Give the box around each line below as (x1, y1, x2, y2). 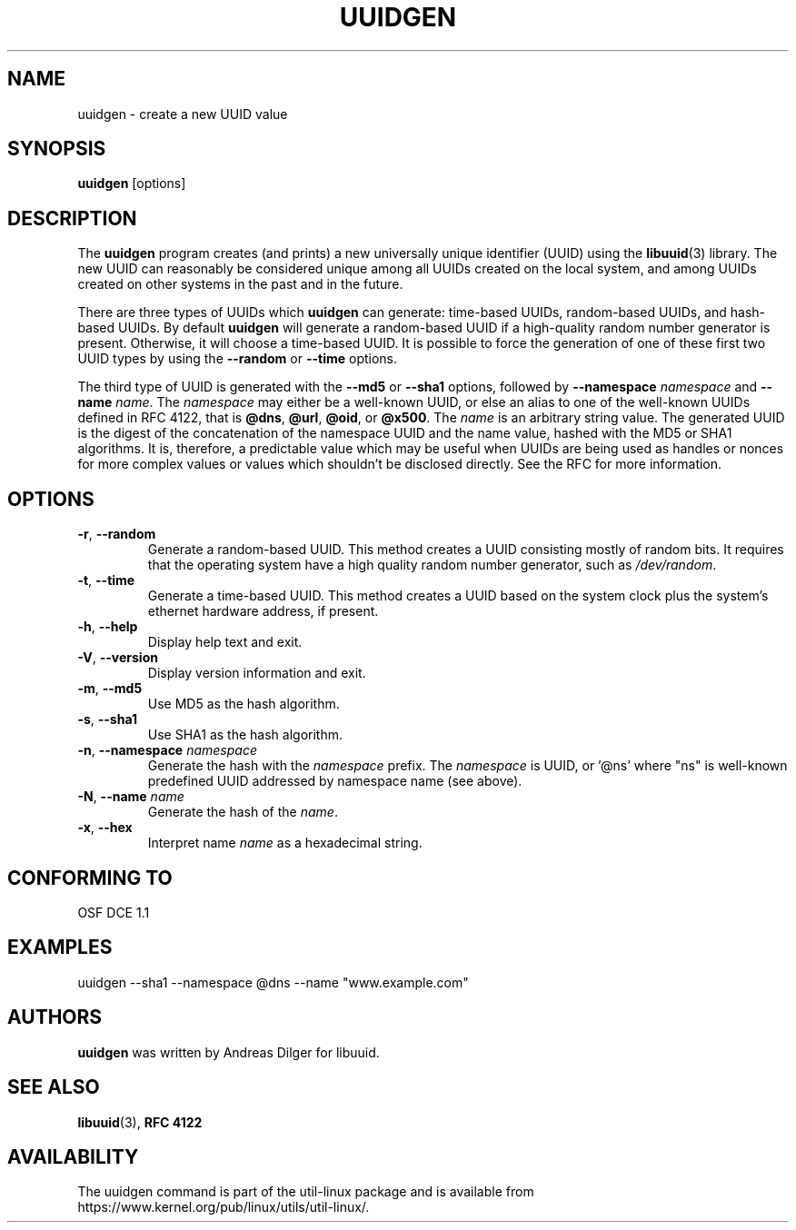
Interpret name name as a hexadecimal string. (147, 835, 423, 851)
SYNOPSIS (7, 137, 106, 161)
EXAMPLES (7, 936, 113, 959)
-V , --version (77, 650, 158, 666)
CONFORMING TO (7, 866, 173, 889)
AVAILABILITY (7, 1145, 139, 1168)
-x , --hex (77, 819, 133, 836)
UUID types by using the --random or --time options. (77, 351, 398, 367)
